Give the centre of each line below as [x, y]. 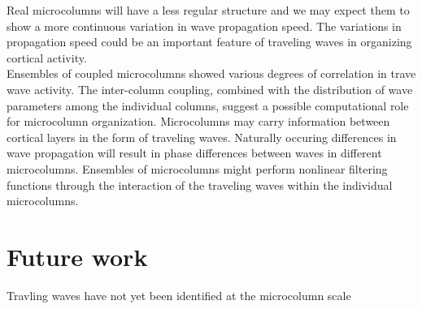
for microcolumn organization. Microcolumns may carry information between [198, 121]
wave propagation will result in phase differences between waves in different [194, 153]
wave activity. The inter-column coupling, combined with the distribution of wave [210, 89]
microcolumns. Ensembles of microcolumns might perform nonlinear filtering [197, 168]
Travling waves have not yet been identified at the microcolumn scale [179, 295]
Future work [77, 256]
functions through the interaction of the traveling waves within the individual [200, 185]
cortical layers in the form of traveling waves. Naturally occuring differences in [202, 137]
